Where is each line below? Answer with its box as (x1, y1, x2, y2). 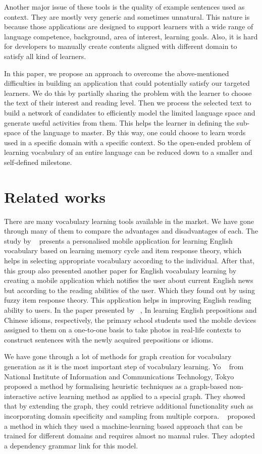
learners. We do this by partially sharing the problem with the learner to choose (4, 87, 252, 98)
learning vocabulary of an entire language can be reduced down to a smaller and (4, 147, 252, 157)
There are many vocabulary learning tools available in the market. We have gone (4, 215, 254, 226)
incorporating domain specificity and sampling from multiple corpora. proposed (4, 410, 255, 421)
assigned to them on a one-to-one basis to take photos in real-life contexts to (4, 324, 241, 335)
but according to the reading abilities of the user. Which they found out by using (4, 285, 255, 295)
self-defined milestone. (4, 156, 72, 167)
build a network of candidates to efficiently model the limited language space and (4, 107, 255, 118)
